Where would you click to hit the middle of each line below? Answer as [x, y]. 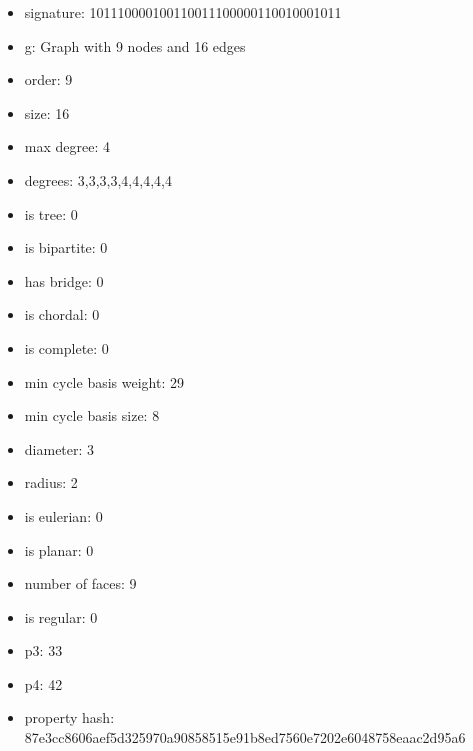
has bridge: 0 [64, 280]
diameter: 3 [59, 448]
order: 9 [48, 79]
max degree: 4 [67, 146]
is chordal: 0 [62, 314]
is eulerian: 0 [63, 515]
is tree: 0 [51, 213]
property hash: [69, 717]
